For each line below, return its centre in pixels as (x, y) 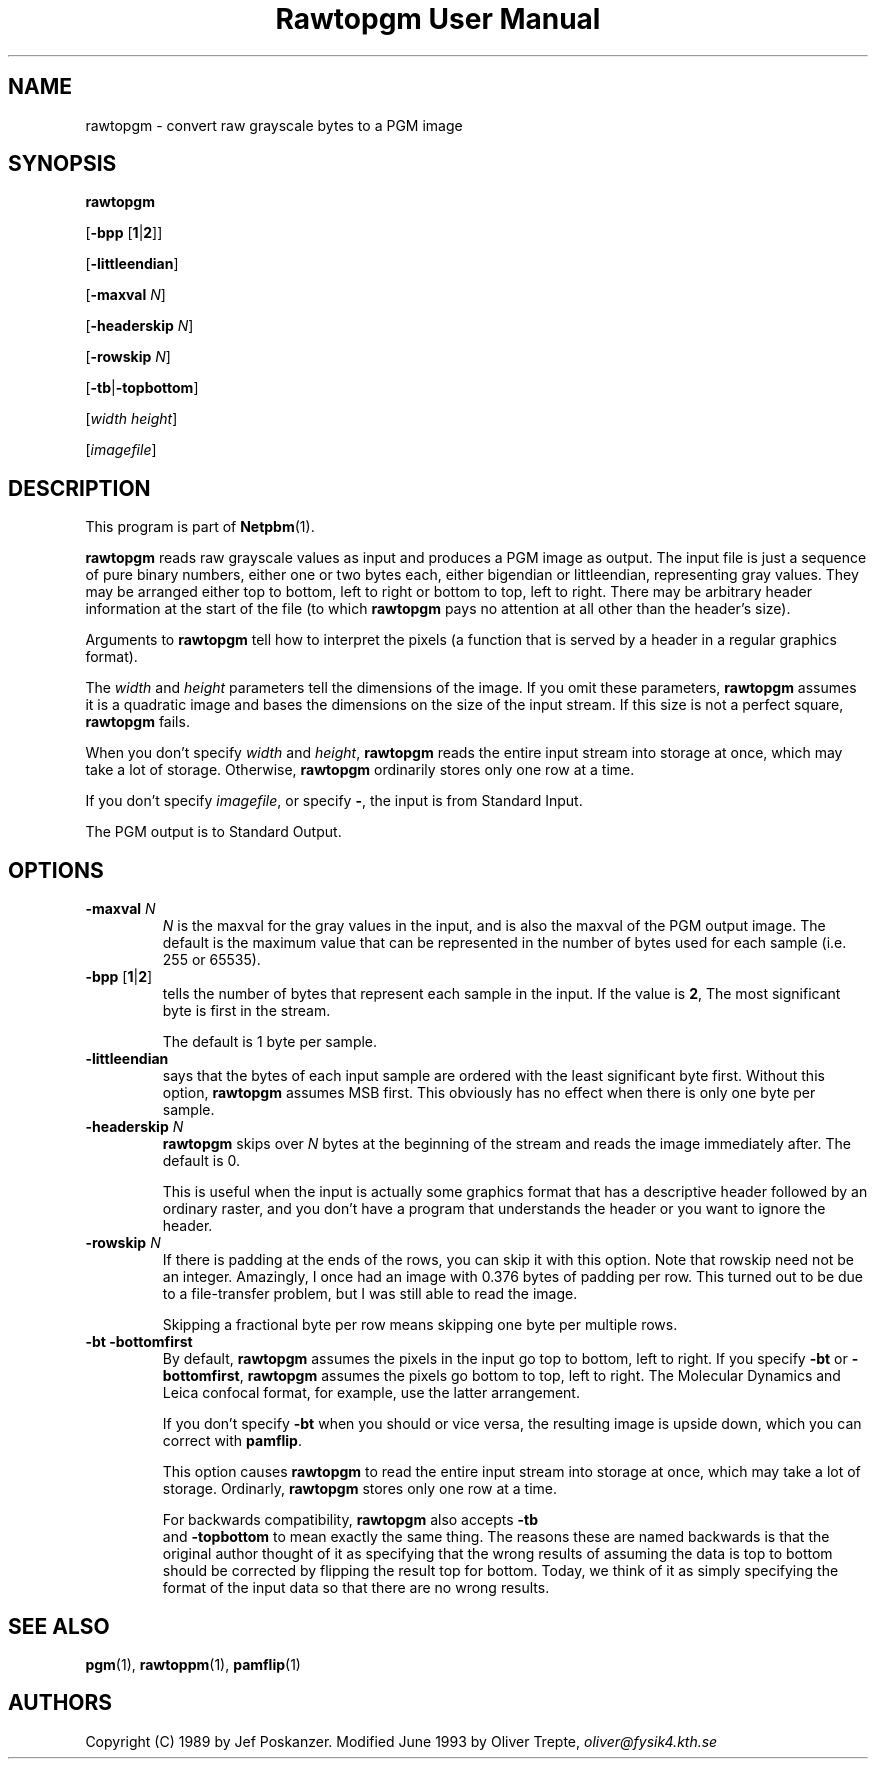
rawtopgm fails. (137, 722)
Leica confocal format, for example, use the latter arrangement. (371, 1393)
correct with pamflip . (232, 1441)
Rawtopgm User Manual (438, 19)
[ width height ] (131, 419)
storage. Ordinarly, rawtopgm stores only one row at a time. (360, 1489)
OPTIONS (56, 870)
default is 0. (201, 1161)
